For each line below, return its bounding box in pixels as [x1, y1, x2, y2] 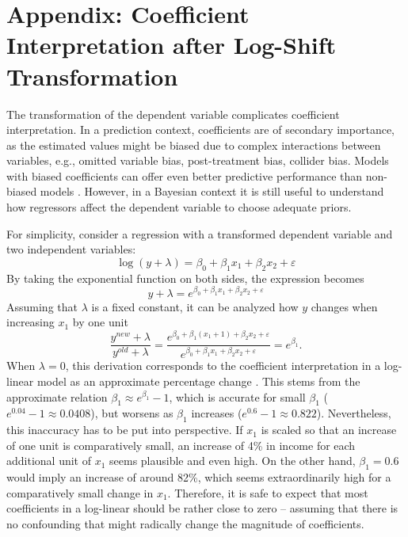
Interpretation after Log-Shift [6, 29, 337, 61]
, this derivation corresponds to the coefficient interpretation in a [65, 357, 381, 374]
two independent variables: [6, 241, 136, 257]
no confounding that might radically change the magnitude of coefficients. [6, 515, 364, 531]
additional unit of [6, 452, 91, 469]
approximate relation [6, 388, 108, 405]
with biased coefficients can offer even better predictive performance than [6, 167, 363, 184]
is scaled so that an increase [261, 421, 397, 438]
